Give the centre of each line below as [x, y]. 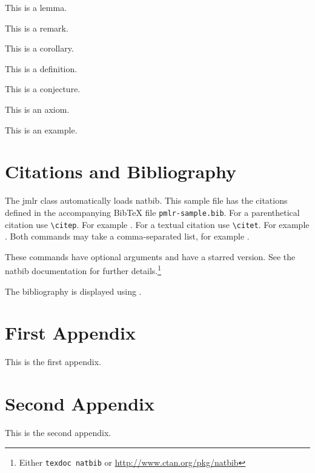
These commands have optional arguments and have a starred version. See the [150, 256]
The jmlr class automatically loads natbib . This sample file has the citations [146, 200]
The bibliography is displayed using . [73, 291]
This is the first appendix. [53, 362]
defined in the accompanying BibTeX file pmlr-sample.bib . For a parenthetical [152, 212]
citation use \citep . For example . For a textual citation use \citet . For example [157, 224]
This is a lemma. [36, 7]
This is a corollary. [39, 48]
